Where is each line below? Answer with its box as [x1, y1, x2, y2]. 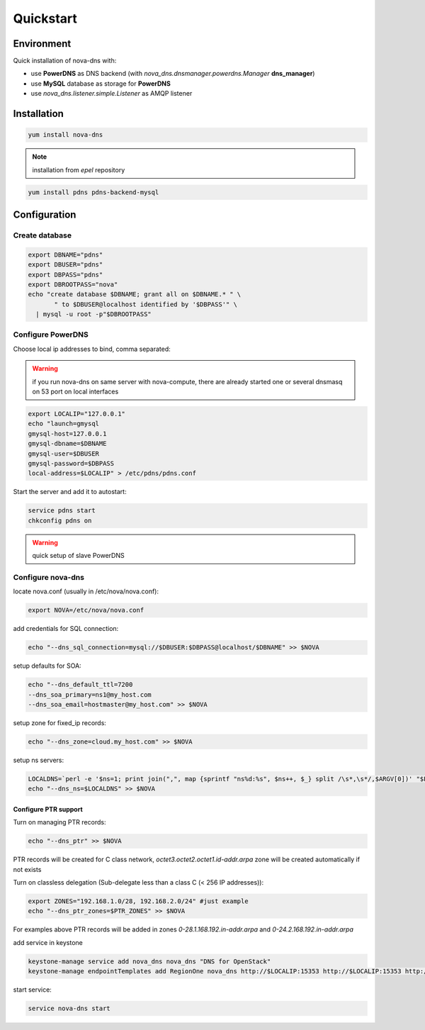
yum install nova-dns [28, 131, 103, 139]
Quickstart [13, 11, 78, 26]
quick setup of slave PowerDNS [32, 552, 125, 560]
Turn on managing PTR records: [13, 818, 106, 827]
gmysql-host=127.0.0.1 [28, 430, 107, 437]
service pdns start [28, 507, 96, 515]
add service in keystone [13, 938, 83, 946]
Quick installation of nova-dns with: [13, 57, 117, 65]
